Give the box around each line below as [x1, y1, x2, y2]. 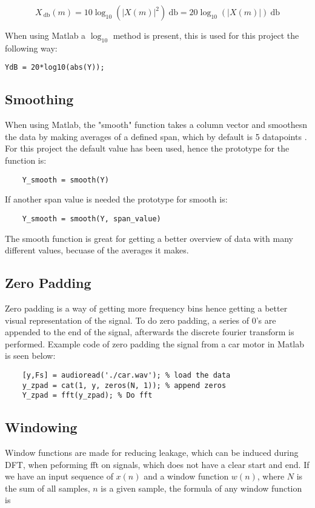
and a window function [144, 470, 229, 483]
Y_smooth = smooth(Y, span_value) [22, 214, 161, 223]
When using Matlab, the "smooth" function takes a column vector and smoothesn [5, 118, 307, 131]
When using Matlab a [5, 29, 86, 41]
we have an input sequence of [5, 470, 113, 483]
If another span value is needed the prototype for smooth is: [5, 193, 228, 206]
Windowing [5, 418, 78, 436]
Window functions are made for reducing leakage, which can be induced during [5, 446, 299, 459]
